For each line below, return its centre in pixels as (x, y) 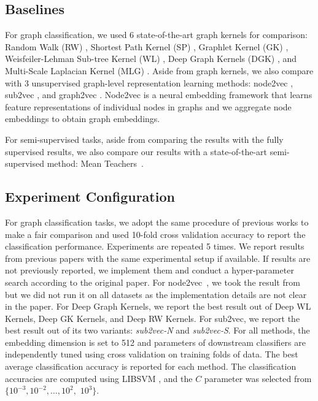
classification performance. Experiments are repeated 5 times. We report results (155, 246)
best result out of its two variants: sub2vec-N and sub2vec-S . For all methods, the (157, 330)
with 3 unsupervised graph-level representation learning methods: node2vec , (149, 82)
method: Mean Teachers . (95, 163)
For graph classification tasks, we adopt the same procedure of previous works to (157, 222)
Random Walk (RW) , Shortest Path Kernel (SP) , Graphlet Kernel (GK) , (147, 46)
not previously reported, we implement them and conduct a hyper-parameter (149, 270)
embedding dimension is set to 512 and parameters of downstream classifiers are (155, 342)
